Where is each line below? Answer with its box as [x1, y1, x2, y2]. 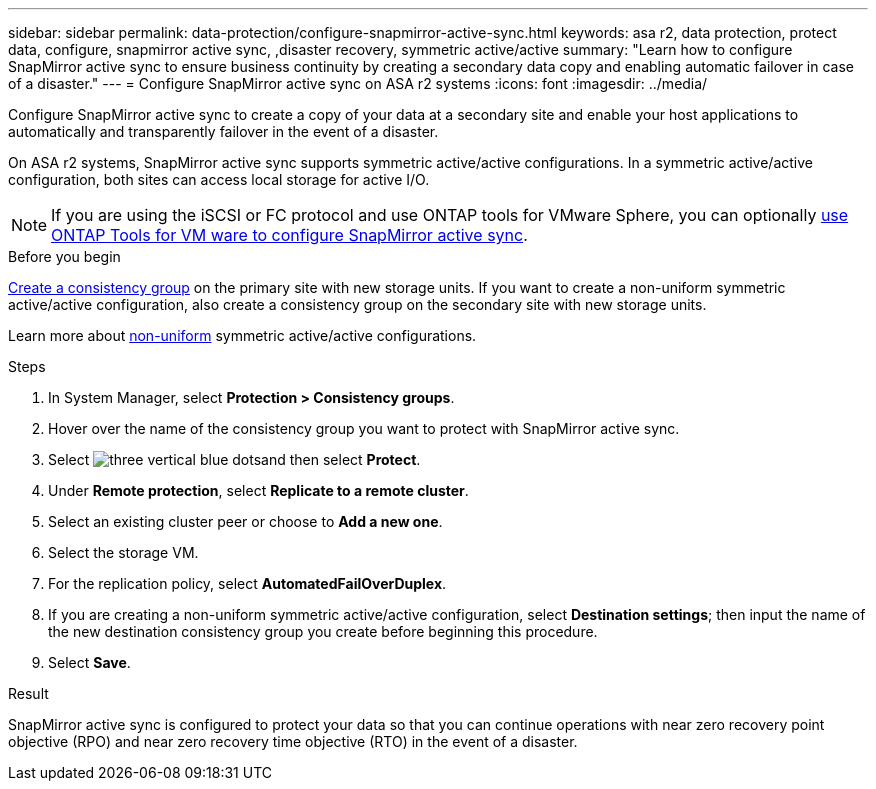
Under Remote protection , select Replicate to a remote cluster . [48, 482, 469, 499]
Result [8, 685, 49, 702]
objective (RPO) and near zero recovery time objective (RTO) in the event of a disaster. [8, 733, 578, 750]
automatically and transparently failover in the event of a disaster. [8, 123, 439, 140]
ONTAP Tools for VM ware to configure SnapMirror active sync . [51, 225, 528, 245]
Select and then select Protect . [48, 451, 421, 468]
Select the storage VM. [48, 544, 199, 561]
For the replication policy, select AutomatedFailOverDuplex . [48, 575, 447, 592]
